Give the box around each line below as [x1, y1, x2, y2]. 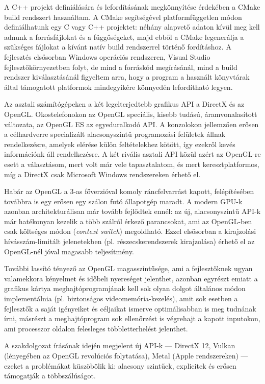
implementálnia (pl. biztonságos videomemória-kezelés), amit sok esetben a [4, 293, 238, 304]
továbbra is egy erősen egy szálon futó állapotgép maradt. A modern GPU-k [4, 196, 243, 206]
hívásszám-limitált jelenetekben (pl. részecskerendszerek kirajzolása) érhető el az [4, 236, 255, 247]
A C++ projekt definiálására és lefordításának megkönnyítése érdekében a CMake [4, 2, 260, 12]
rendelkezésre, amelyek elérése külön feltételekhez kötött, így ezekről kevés [4, 138, 235, 149]
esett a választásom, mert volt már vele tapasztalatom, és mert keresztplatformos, [4, 158, 259, 169]
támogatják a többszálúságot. [4, 370, 96, 381]
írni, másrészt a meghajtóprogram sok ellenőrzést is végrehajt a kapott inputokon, [4, 313, 260, 324]
